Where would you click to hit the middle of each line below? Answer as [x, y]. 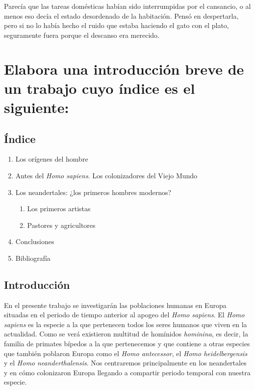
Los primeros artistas [59, 209]
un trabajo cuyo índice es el [100, 88]
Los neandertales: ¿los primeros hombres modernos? [93, 192]
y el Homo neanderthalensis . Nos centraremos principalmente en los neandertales [125, 363]
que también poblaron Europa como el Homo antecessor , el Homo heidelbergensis [126, 353]
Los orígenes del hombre [52, 159]
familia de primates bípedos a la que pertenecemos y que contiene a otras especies [127, 344]
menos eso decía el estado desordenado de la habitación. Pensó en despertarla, [121, 15]
